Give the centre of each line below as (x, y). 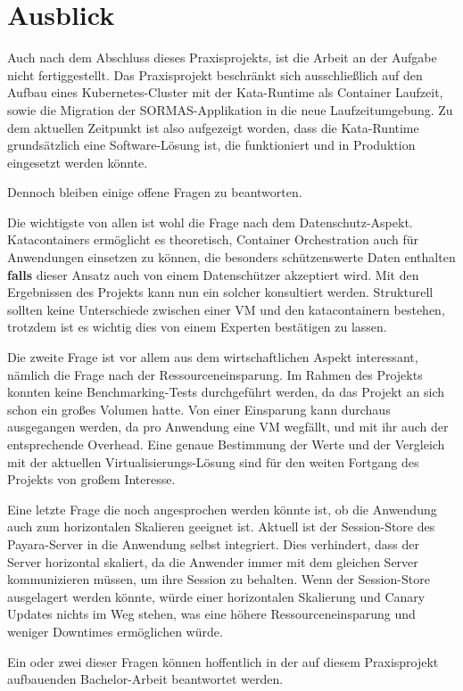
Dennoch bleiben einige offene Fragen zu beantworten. (155, 192)
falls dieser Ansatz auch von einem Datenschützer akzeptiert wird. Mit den (213, 274)
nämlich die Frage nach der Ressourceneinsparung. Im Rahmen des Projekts (215, 374)
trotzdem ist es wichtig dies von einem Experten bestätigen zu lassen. (197, 327)
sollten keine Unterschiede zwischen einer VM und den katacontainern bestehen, (226, 309)
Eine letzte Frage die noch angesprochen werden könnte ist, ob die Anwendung (222, 509)
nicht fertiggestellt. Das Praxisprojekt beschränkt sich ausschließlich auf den (215, 74)
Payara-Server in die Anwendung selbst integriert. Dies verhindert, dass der (213, 543)
